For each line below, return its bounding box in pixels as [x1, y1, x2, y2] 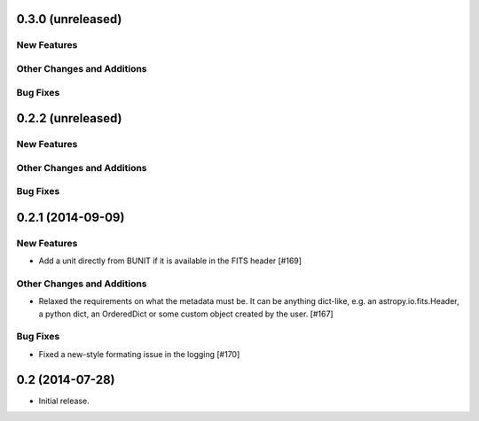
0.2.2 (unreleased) [16, 111, 123, 126]
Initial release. [38, 395, 90, 406]
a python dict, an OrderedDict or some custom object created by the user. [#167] [38, 308, 334, 319]
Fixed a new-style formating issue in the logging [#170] [38, 348, 240, 359]
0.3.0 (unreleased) [16, 12, 122, 27]
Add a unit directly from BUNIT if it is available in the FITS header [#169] [38, 255, 302, 266]
